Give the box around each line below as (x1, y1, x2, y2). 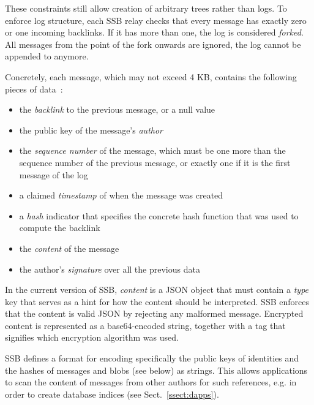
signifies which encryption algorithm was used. (5, 331, 179, 344)
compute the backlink (19, 221, 100, 234)
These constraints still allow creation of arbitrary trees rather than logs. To (5, 2, 287, 14)
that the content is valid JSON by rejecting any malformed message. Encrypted (5, 307, 304, 320)
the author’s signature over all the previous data (19, 262, 200, 275)
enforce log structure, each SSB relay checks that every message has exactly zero (5, 13, 307, 26)
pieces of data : (5, 82, 63, 95)
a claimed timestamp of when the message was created (19, 189, 223, 202)
